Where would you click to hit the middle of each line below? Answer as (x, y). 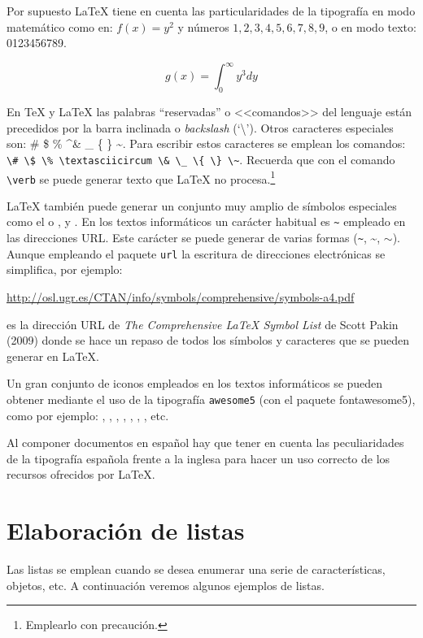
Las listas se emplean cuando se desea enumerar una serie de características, (196, 569)
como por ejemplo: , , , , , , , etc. (88, 415)
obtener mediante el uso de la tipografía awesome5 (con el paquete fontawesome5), (211, 399)
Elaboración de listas (126, 530)
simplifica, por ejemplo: (65, 269)
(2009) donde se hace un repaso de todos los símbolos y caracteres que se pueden (208, 340)
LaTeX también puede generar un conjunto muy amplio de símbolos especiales (202, 205)
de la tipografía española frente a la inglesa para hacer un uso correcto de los (198, 458)
